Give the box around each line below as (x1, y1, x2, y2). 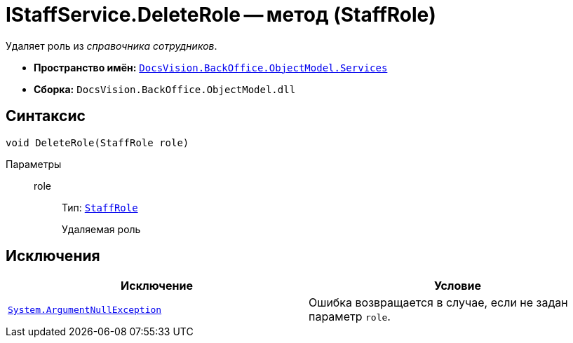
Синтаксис (6, 107, 86, 125)
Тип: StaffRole (62, 201, 138, 213)
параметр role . (309, 309, 391, 324)
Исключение (121, 279, 193, 293)
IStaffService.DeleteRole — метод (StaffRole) (6, 3, 436, 27)
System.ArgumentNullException (8, 304, 162, 315)
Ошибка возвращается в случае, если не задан (309, 295, 568, 310)
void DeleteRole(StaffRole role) (6, 136, 189, 148)
